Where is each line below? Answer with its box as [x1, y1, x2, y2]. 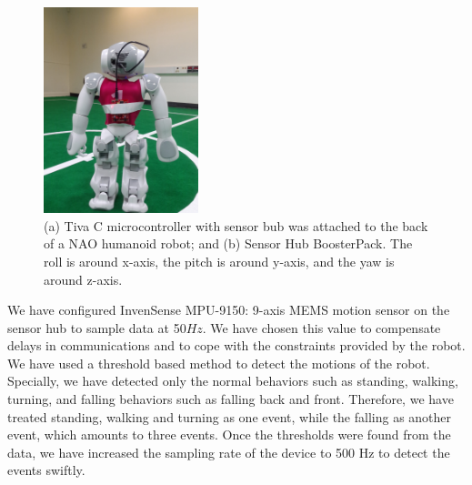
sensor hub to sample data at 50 [7, 318, 186, 337]
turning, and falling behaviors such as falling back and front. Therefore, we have [7, 389, 454, 409]
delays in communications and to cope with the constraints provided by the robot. [7, 336, 466, 355]
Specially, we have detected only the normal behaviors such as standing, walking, [7, 371, 458, 390]
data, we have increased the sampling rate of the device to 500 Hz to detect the [7, 442, 450, 461]
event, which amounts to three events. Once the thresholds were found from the [7, 425, 451, 444]
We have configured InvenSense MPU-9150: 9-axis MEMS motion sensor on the [7, 300, 450, 319]
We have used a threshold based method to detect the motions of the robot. [7, 353, 430, 372]
